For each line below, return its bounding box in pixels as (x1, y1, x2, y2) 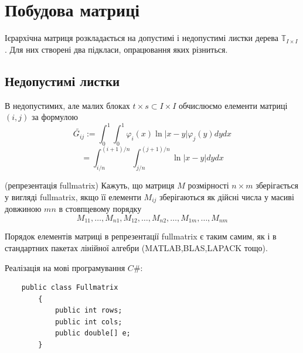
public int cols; (55, 317, 122, 326)
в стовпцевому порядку (59, 203, 142, 215)
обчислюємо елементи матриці (178, 99, 288, 111)
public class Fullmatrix (21, 283, 118, 292)
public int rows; (55, 306, 122, 315)
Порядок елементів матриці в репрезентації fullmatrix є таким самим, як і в (5, 230, 277, 242)
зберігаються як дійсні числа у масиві (159, 190, 294, 203)
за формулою (31, 111, 78, 123)
